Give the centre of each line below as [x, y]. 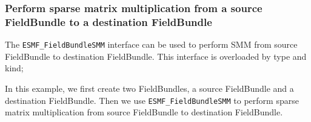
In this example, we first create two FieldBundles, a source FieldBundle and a [149, 88]
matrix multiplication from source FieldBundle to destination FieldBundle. [144, 112]
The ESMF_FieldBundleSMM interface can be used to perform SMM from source [151, 44]
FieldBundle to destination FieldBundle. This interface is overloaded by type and [156, 56]
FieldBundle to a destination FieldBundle [109, 21]
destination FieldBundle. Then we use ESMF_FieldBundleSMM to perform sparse [152, 100]
